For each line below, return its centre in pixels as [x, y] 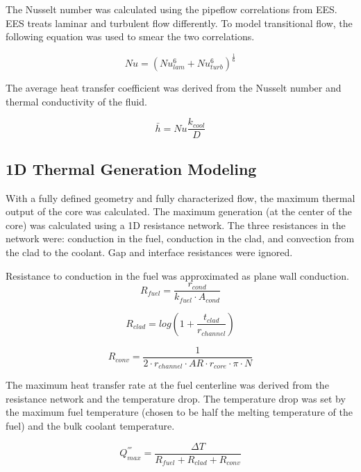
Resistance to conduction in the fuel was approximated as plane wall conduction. [177, 275]
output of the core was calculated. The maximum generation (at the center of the [179, 211]
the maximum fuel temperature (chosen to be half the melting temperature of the [179, 412]
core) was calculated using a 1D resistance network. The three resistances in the [176, 225]
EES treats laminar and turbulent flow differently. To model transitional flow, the [179, 23]
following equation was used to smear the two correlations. [130, 36]
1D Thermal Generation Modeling [131, 168]
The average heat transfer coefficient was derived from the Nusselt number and [174, 88]
